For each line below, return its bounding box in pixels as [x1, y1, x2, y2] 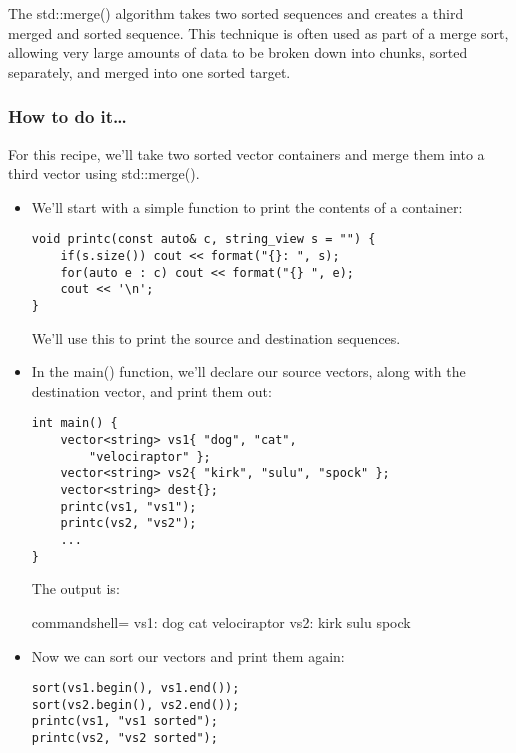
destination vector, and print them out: [31, 380, 272, 401]
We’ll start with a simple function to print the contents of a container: [31, 196, 463, 217]
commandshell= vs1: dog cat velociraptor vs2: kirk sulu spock [31, 611, 411, 632]
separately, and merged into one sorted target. [8, 61, 291, 82]
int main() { [31, 416, 118, 431]
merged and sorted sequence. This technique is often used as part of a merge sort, [8, 22, 509, 43]
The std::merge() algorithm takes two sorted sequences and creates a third [8, 3, 464, 23]
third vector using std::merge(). [8, 163, 200, 184]
